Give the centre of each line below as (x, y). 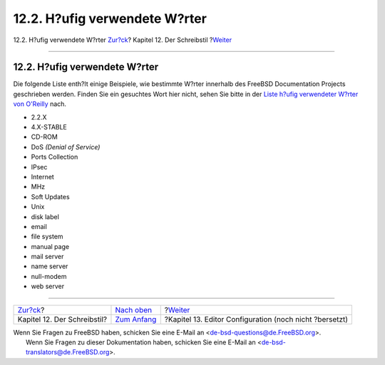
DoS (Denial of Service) (66, 147)
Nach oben (134, 310)
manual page (50, 246)
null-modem (49, 276)
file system (47, 237)
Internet (43, 176)
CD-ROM (45, 137)
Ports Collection (55, 157)
